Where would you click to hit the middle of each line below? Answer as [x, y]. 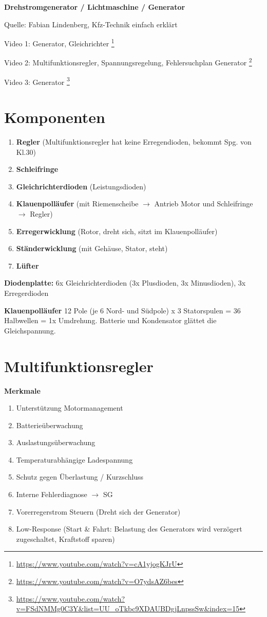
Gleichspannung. [30, 330]
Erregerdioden [26, 293]
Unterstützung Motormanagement [70, 408]
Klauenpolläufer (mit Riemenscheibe [77, 204]
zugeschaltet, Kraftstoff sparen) [65, 539]
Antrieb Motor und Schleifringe [204, 204]
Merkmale [22, 390]
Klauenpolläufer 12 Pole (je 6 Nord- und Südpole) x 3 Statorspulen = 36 [122, 310]
